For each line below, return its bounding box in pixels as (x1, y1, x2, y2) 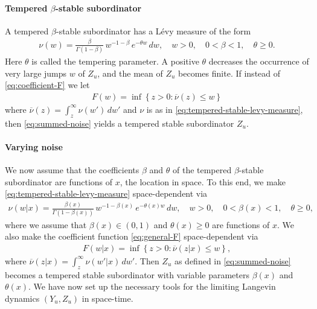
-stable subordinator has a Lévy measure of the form (56, 24, 251, 37)
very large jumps (5, 66, 67, 79)
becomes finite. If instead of (178, 66, 281, 79)
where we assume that (5, 218, 87, 231)
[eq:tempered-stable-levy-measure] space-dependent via (5, 187, 208, 200)
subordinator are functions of (5, 175, 113, 188)
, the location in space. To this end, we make (120, 175, 286, 188)
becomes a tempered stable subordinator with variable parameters (5, 268, 249, 281)
